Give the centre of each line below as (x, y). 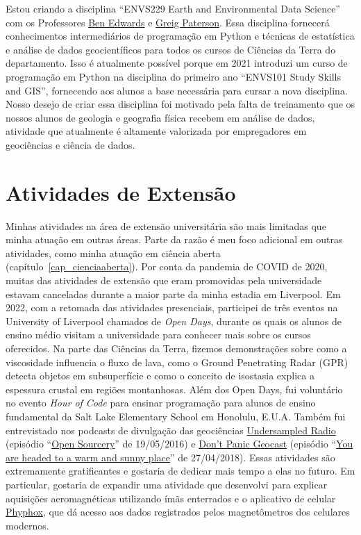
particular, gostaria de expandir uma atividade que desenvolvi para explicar (167, 484)
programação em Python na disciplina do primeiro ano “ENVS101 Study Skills (173, 76)
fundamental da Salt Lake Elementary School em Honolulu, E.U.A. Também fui (176, 416)
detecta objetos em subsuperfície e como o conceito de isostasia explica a (160, 376)
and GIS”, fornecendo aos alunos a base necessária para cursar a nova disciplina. (177, 90)
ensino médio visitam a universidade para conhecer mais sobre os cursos (158, 335)
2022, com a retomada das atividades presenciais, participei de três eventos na (172, 307)
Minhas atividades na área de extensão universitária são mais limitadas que (166, 225)
